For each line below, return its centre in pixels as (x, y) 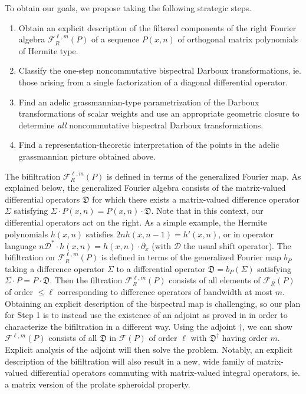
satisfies (100, 234)
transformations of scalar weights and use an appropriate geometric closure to (159, 113)
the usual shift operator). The (237, 245)
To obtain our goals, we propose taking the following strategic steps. (128, 8)
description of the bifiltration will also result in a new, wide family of (129, 361)
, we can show (267, 326)
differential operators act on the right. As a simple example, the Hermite (136, 222)
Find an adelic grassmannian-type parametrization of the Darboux (139, 102)
